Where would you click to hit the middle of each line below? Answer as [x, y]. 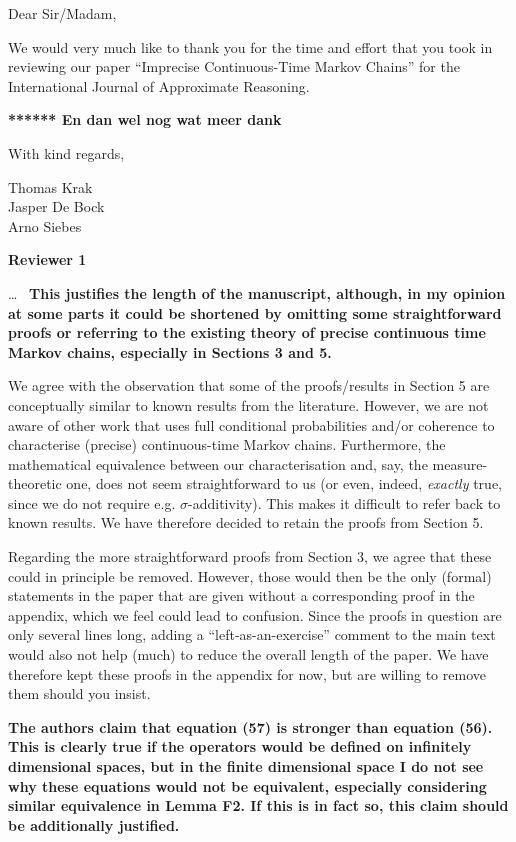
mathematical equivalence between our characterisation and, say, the [218, 463]
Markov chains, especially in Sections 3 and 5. [170, 351]
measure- [460, 463]
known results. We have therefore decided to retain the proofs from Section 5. [246, 522]
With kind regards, [66, 152]
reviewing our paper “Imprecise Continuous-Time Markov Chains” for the [234, 66]
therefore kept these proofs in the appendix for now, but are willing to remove [247, 673]
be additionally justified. [94, 824]
